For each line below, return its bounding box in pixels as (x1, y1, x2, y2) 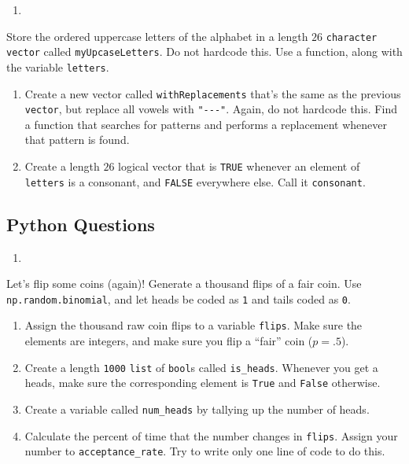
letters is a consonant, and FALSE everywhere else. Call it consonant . (24, 173, 366, 190)
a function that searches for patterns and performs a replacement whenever (24, 116, 388, 132)
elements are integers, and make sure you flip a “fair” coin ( (24, 333, 313, 349)
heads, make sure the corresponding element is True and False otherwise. (24, 374, 381, 391)
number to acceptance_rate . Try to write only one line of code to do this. (24, 443, 385, 459)
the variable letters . (6, 58, 109, 75)
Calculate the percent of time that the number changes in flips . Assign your (24, 427, 398, 444)
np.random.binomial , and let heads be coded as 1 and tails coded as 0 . (6, 290, 351, 307)
